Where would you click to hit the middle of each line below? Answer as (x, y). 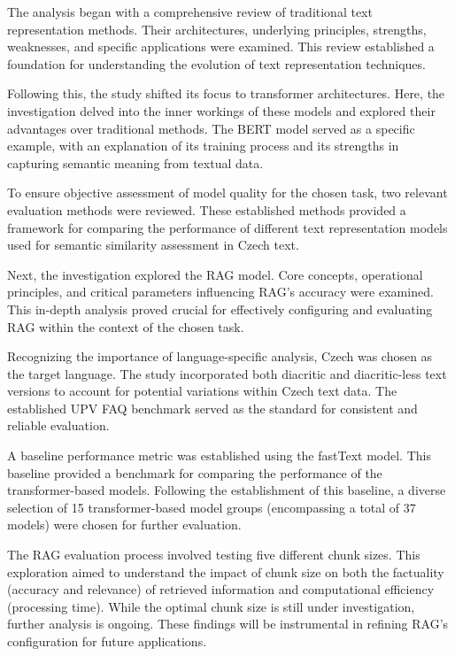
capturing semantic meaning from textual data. (135, 162)
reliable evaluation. (58, 425)
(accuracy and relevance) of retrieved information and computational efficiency (221, 589)
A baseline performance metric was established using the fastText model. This (219, 455)
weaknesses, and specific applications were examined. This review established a (221, 46)
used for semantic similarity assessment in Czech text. (153, 245)
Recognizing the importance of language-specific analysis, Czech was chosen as (220, 356)
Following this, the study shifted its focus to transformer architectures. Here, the (226, 93)
